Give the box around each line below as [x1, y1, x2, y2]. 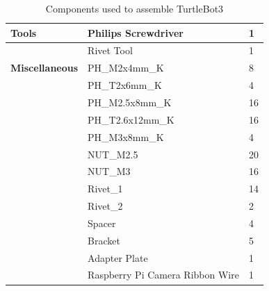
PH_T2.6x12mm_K [88, 112, 174, 126]
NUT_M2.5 [88, 147, 138, 161]
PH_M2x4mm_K [88, 60, 164, 75]
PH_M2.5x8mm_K [88, 94, 172, 109]
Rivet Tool [88, 43, 133, 58]
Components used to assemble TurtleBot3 [45, 1, 224, 15]
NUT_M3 [88, 164, 131, 178]
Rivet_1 [88, 181, 123, 196]
